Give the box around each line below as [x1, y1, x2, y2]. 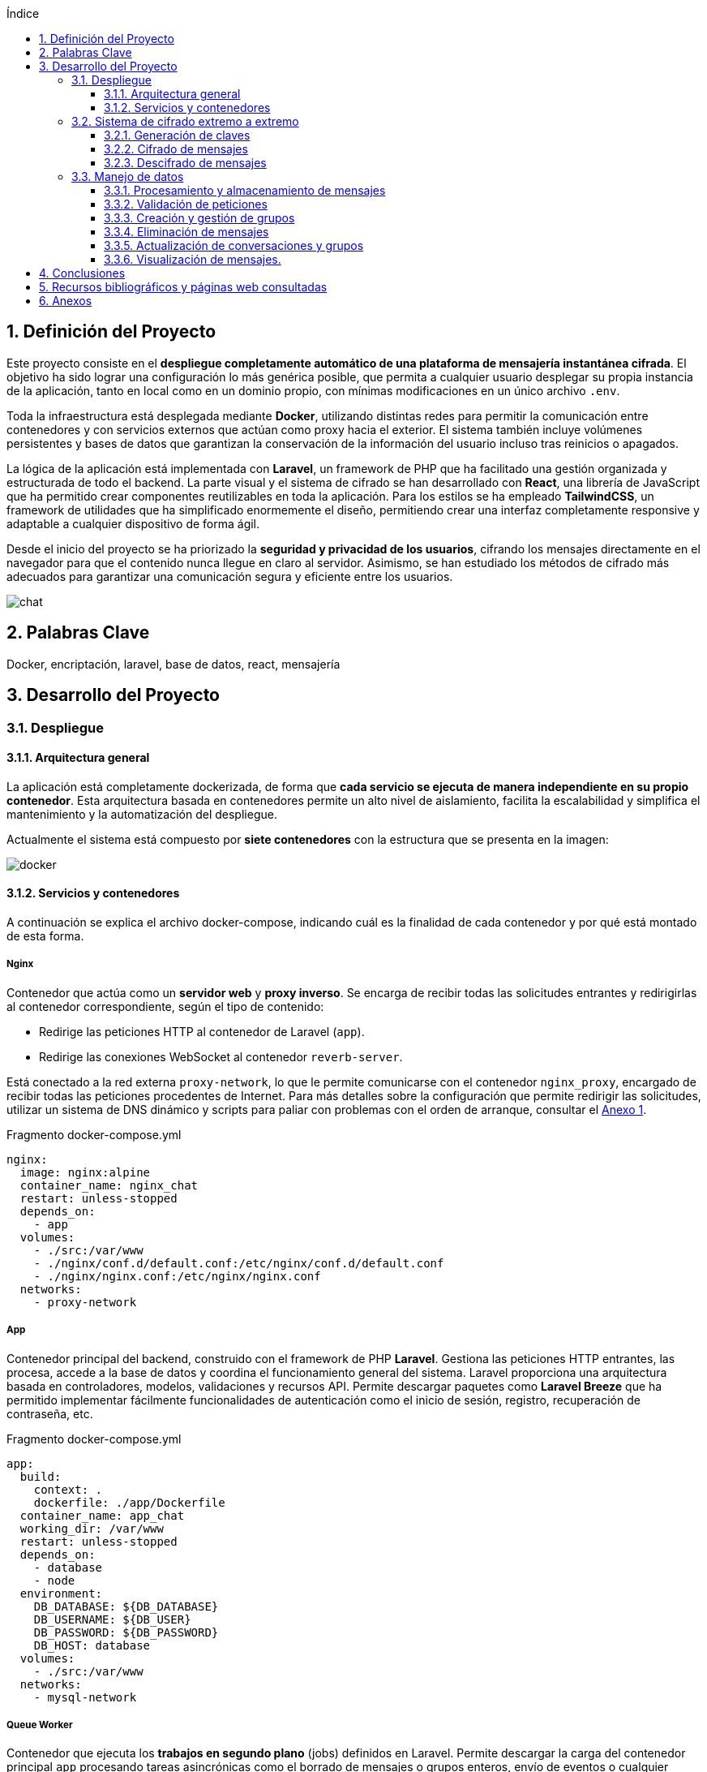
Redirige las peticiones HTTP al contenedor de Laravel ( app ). [39, 1024, 365, 1039]
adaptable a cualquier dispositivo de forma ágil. [6, 516, 260, 531]
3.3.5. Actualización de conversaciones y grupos [104, 239, 364, 252]
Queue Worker [6, 1718, 73, 1731]
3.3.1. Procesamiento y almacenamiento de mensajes [104, 183, 386, 197]
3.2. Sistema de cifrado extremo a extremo [71, 114, 299, 128]
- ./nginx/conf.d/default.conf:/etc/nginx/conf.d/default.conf [33, 1256, 444, 1270]
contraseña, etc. [6, 1406, 93, 1421]
